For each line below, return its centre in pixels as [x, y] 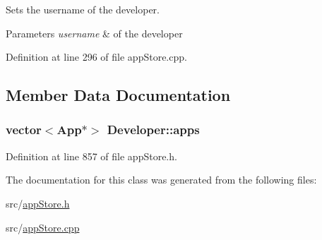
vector [24, 130]
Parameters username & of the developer [94, 33]
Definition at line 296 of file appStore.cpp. [96, 57]
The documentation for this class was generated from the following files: [161, 180]
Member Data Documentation [118, 95]
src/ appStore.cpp [43, 227]
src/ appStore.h [38, 203]
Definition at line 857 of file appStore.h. [91, 156]
